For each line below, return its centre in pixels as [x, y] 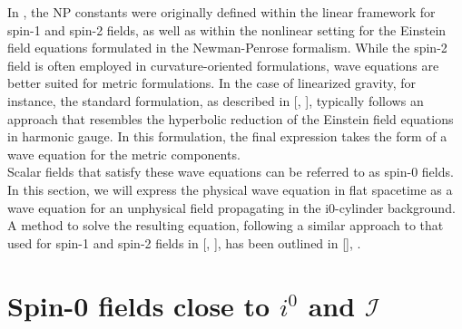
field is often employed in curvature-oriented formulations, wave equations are [223, 65]
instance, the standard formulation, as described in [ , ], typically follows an [216, 100]
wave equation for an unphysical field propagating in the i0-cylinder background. [231, 207]
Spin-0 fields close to [139, 305]
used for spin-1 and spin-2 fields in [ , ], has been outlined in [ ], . [184, 242]
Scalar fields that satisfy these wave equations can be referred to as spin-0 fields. [231, 172]
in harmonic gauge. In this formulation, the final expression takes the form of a [227, 136]
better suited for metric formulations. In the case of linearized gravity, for [212, 83]
